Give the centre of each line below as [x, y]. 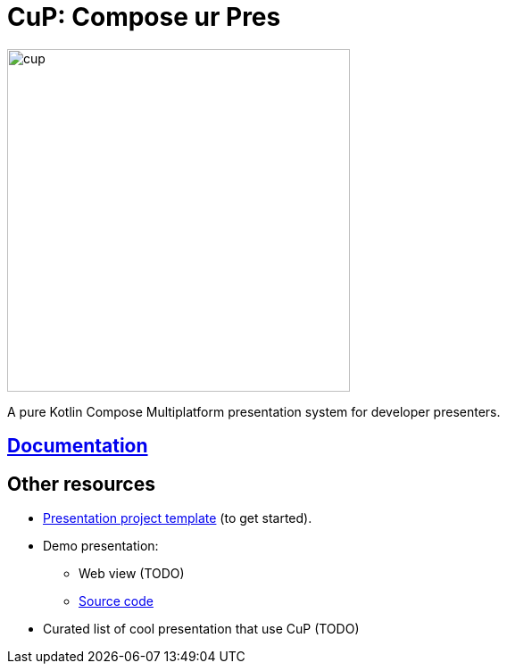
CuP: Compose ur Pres [144, 17]
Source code [116, 601]
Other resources [81, 484]
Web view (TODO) [132, 574]
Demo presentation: [101, 546]
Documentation [78, 446]
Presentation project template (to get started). [178, 518]
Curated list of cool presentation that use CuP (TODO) [201, 629]
